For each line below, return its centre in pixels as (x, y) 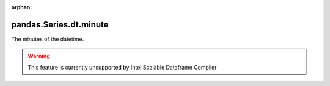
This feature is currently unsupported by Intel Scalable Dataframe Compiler (122, 67)
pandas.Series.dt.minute (60, 24)
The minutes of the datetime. (48, 39)
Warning (39, 56)
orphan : (22, 7)
